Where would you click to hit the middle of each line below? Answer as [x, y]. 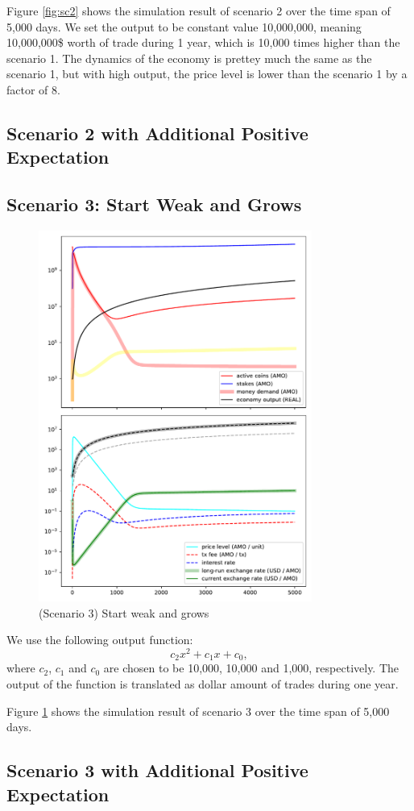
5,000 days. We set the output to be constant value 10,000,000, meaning [184, 26]
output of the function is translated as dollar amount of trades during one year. [203, 684]
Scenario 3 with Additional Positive [157, 770]
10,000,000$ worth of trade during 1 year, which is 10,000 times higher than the [203, 42]
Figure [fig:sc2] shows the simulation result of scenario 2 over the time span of [199, 10]
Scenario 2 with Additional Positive [157, 133]
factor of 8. [33, 89]
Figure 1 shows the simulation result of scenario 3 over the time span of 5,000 [198, 711]
